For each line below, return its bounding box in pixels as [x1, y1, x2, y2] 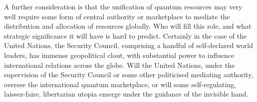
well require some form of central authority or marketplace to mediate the [4, 11, 230, 21]
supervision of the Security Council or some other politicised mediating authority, [4, 69, 254, 80]
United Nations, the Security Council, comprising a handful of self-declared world [4, 40, 253, 51]
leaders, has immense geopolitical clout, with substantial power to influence [4, 50, 235, 60]
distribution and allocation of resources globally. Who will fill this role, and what [4, 21, 252, 31]
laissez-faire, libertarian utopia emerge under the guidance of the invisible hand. [4, 89, 249, 99]
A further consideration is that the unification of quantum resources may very [4, 1, 243, 11]
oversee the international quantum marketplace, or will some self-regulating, [4, 79, 237, 89]
